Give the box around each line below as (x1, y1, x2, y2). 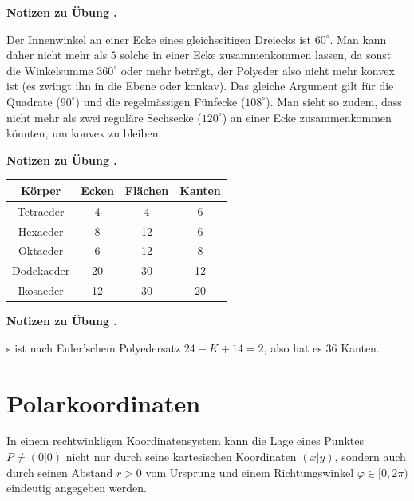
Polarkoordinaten (6, 386, 201, 419)
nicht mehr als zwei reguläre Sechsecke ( (6, 109, 202, 125)
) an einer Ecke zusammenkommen (222, 109, 392, 125)
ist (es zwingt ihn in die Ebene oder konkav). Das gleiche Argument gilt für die (6, 78, 394, 94)
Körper (20, 181, 61, 198)
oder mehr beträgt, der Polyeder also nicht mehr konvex (120, 62, 395, 78)
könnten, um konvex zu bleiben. (6, 125, 162, 141)
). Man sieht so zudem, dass (266, 93, 402, 109)
